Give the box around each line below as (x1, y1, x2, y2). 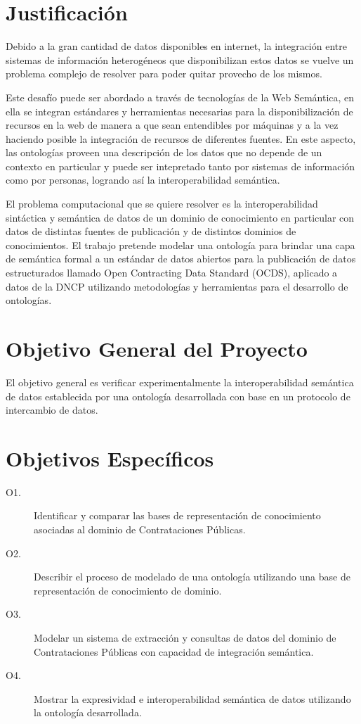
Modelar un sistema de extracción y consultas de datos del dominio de (34, 630, 336, 644)
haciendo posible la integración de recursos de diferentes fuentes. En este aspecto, (6, 131, 356, 146)
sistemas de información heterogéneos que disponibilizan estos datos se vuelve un (6, 52, 354, 67)
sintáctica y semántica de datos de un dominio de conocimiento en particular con (6, 210, 355, 224)
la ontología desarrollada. (34, 705, 142, 720)
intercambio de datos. (6, 402, 98, 417)
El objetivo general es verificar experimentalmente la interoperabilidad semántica (6, 374, 354, 389)
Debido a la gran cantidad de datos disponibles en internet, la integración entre (6, 39, 347, 53)
